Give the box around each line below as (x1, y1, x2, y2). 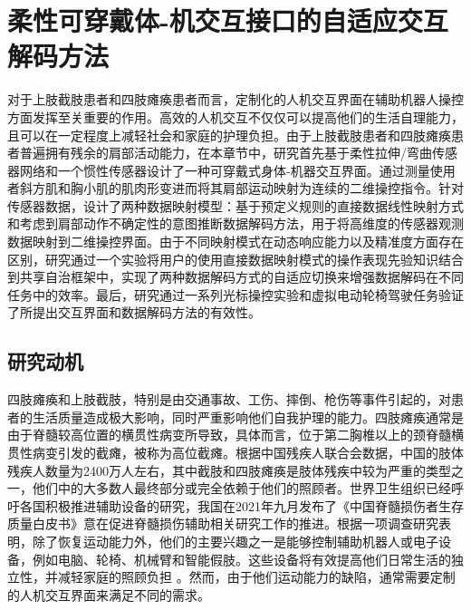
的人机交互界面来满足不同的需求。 (7, 585, 210, 604)
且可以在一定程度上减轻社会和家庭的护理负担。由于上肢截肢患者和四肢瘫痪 (7, 125, 451, 144)
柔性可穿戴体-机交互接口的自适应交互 (7, 2, 448, 39)
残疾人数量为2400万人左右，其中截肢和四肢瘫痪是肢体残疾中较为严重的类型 (7, 460, 451, 479)
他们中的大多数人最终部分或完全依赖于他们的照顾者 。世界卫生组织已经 (32, 479, 451, 498)
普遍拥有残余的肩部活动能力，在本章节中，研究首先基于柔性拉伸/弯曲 (19, 143, 432, 162)
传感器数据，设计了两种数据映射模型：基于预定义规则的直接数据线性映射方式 (7, 196, 464, 215)
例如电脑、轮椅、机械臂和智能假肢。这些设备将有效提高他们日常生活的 (32, 549, 451, 568)
